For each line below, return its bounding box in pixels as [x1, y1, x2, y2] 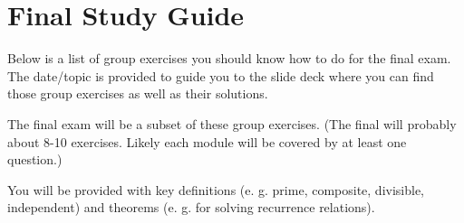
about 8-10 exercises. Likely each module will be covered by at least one [7, 132, 407, 151]
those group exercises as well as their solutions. [7, 84, 268, 103]
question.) [7, 150, 63, 169]
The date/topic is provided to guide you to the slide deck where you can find [7, 66, 434, 85]
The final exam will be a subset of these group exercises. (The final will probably [7, 114, 457, 133]
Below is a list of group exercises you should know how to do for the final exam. [7, 49, 451, 68]
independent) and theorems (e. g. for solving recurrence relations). [7, 198, 375, 217]
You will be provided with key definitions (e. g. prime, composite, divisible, [7, 180, 425, 199]
